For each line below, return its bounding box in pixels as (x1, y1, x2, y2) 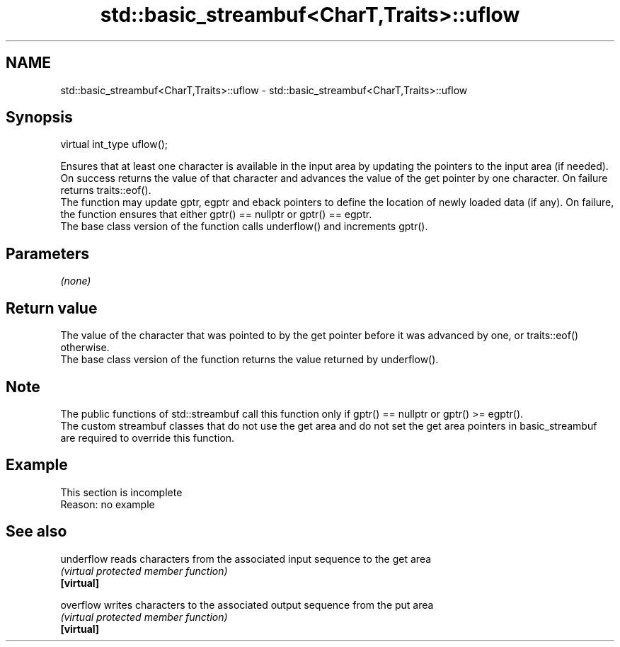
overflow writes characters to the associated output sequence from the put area (60, 598, 434, 611)
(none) (60, 275, 91, 287)
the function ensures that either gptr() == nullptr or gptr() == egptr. (60, 208, 372, 221)
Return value (6, 299, 98, 317)
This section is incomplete (60, 486, 183, 498)
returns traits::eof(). (60, 184, 151, 197)
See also (6, 522, 67, 541)
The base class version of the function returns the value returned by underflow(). (60, 353, 439, 366)
